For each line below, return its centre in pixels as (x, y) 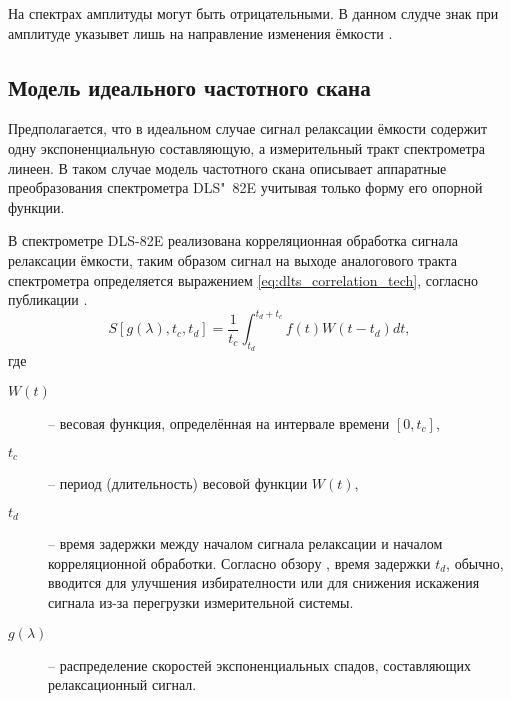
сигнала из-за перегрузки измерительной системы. (201, 601)
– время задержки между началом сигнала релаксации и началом (245, 543)
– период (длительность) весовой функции (178, 483)
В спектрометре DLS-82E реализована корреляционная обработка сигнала (233, 240)
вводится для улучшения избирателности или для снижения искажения (264, 582)
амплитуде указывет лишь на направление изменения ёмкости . (200, 32)
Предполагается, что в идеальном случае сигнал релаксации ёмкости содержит (248, 128)
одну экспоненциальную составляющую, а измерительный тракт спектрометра (246, 147)
